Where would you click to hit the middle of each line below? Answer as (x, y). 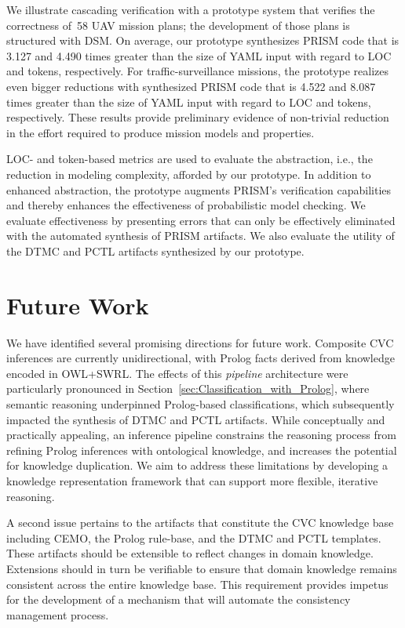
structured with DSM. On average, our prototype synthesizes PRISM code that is (203, 40)
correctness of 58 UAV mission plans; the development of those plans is (178, 25)
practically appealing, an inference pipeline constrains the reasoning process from (201, 435)
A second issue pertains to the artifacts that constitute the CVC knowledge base (200, 523)
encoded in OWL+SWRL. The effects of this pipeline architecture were (177, 373)
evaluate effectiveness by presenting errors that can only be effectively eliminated (201, 220)
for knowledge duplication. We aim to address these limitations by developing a (197, 465)
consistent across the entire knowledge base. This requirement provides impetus (197, 584)
